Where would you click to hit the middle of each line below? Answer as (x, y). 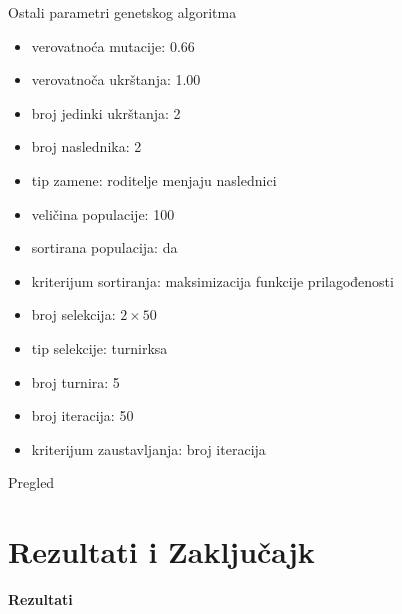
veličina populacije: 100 (103, 213)
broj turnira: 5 (75, 381)
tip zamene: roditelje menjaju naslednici (154, 179)
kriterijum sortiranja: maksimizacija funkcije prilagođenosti (212, 280)
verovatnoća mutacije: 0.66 (113, 45)
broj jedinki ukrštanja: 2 (106, 112)
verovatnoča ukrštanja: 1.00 (116, 79)
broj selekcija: (73, 314)
